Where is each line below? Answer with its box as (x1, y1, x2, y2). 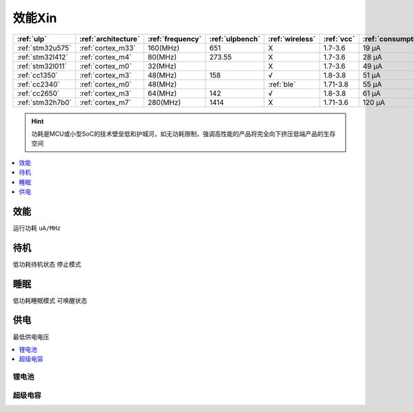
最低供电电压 (12, 333, 50, 341)
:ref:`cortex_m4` (79, 52, 132, 62)
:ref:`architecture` (79, 34, 141, 44)
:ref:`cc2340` (17, 79, 60, 89)
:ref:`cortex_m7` (79, 97, 131, 107)
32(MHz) (147, 61, 177, 71)
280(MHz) (147, 97, 181, 107)
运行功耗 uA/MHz (12, 224, 61, 232)
